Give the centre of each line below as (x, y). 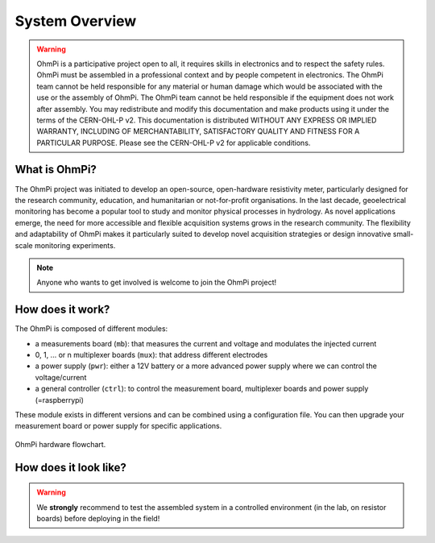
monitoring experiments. (75, 245)
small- (403, 234)
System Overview (76, 21)
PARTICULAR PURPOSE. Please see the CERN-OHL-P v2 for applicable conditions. (174, 143)
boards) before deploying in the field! (98, 518)
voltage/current (61, 377)
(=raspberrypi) (60, 400)
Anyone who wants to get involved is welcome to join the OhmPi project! (157, 283)
